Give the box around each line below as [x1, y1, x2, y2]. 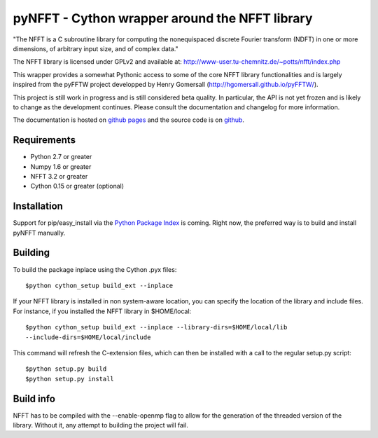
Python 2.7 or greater [30, 153, 92, 161]
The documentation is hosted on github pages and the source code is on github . [13, 116, 245, 124]
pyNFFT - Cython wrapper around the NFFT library [13, 11, 313, 26]
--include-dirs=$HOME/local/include [25, 333, 151, 341]
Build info [13, 392, 56, 404]
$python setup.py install [25, 375, 115, 383]
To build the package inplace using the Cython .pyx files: [13, 265, 177, 273]
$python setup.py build [25, 365, 107, 373]
